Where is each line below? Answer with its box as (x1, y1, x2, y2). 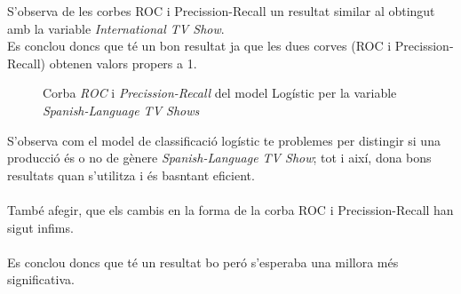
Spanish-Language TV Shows (43, 100, 200, 119)
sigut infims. (7, 218, 74, 236)
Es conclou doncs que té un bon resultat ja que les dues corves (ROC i (7, 36, 392, 55)
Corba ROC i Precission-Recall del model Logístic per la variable (43, 83, 397, 102)
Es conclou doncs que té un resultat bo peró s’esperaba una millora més (7, 252, 399, 271)
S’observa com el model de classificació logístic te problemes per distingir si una (7, 131, 441, 149)
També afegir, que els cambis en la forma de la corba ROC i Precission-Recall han (7, 200, 454, 219)
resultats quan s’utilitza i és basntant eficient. (7, 165, 255, 184)
